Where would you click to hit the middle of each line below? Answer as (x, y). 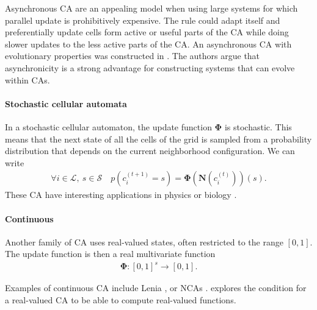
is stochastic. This (258, 126)
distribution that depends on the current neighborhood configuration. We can (150, 151)
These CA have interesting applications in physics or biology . (121, 195)
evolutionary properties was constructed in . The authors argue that (133, 56)
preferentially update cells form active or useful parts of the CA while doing (147, 32)
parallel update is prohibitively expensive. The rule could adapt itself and (143, 20)
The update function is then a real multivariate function (110, 254)
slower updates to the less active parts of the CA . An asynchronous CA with (148, 44)
